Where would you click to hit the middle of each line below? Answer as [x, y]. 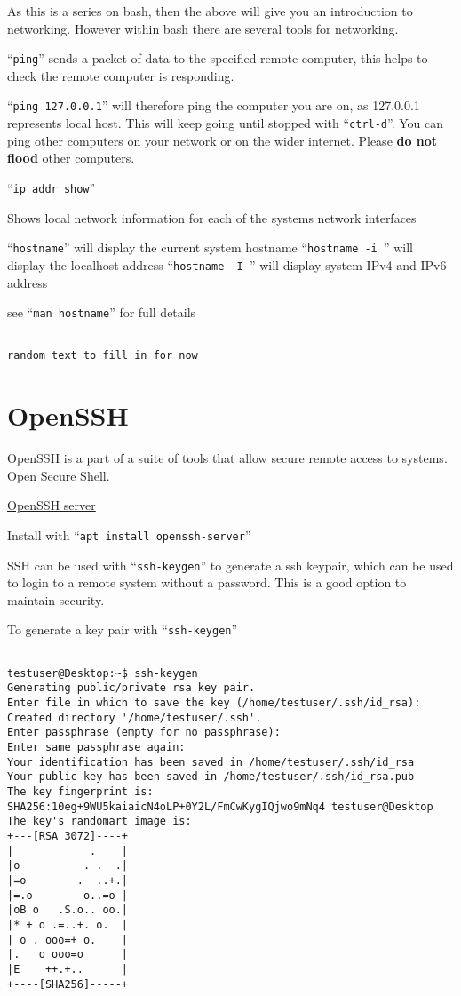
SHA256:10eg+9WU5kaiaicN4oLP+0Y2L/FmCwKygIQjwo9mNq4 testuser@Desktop [220, 806]
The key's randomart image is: [99, 821]
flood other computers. [71, 158]
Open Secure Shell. [59, 475]
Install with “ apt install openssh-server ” [129, 534]
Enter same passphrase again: [96, 748]
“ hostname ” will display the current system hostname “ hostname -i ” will [210, 247]
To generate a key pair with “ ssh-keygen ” [123, 629]
